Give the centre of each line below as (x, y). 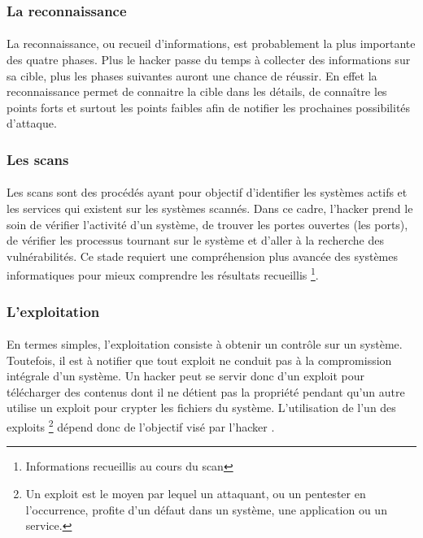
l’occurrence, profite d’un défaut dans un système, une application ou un (206, 509)
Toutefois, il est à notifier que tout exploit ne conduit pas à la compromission (199, 360)
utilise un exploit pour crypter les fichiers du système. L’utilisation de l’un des (201, 408)
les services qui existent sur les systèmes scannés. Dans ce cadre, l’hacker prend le (210, 208)
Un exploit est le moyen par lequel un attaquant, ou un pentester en (196, 493)
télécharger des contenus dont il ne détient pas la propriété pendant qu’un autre (206, 391)
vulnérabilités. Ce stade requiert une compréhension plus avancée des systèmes (202, 256)
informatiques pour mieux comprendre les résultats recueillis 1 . (163, 274)
